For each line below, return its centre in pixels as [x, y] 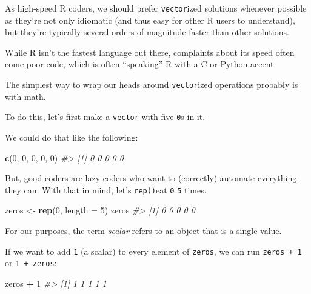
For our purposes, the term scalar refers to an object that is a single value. [143, 230]
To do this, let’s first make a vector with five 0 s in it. [105, 117]
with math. [25, 96]
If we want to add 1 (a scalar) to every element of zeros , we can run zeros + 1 [153, 251]
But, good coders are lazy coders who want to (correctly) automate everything [151, 178]
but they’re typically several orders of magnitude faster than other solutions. [147, 32]
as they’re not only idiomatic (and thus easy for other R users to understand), [150, 20]
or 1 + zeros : [31, 263]
